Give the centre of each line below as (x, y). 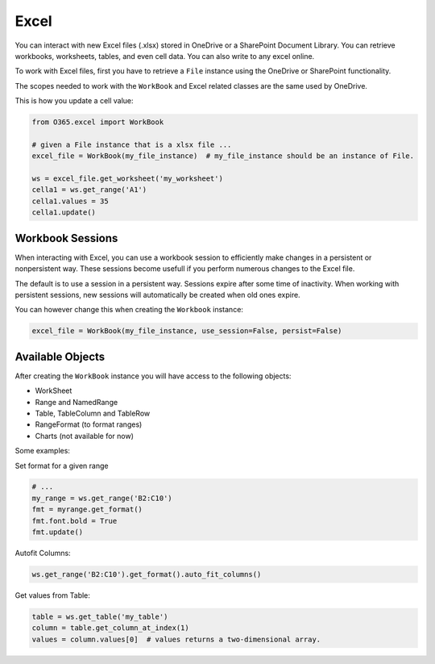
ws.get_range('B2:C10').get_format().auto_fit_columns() (147, 574)
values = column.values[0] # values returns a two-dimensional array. (176, 639)
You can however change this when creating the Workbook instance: (129, 310)
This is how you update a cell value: (74, 101)
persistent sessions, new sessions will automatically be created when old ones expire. (158, 294)
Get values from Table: (52, 595)
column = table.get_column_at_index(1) (110, 628)
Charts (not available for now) (85, 436)
